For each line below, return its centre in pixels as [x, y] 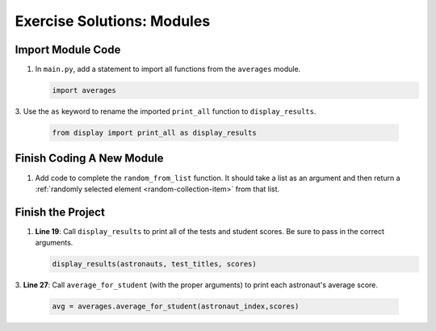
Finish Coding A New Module [89, 159]
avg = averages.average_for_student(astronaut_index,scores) [176, 306]
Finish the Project [60, 212]
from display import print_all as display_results [155, 133]
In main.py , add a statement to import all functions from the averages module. [168, 69]
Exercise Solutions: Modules [113, 21]
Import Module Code [68, 50]
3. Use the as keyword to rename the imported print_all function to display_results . [166, 111]
